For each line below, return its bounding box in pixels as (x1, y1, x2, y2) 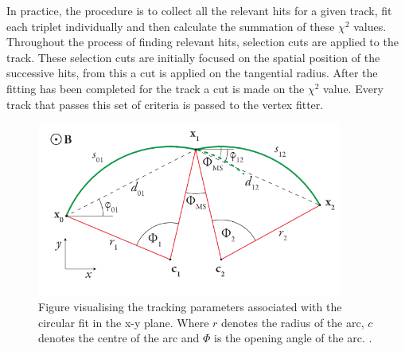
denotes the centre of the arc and (38, 330, 200, 346)
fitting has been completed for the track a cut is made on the (6, 80, 305, 96)
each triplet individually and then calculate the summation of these (6, 18, 335, 34)
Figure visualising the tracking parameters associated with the (38, 298, 342, 315)
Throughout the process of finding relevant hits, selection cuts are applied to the (6, 33, 399, 50)
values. (353, 18, 387, 34)
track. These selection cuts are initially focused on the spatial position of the (6, 49, 380, 65)
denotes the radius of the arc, (221, 314, 364, 330)
